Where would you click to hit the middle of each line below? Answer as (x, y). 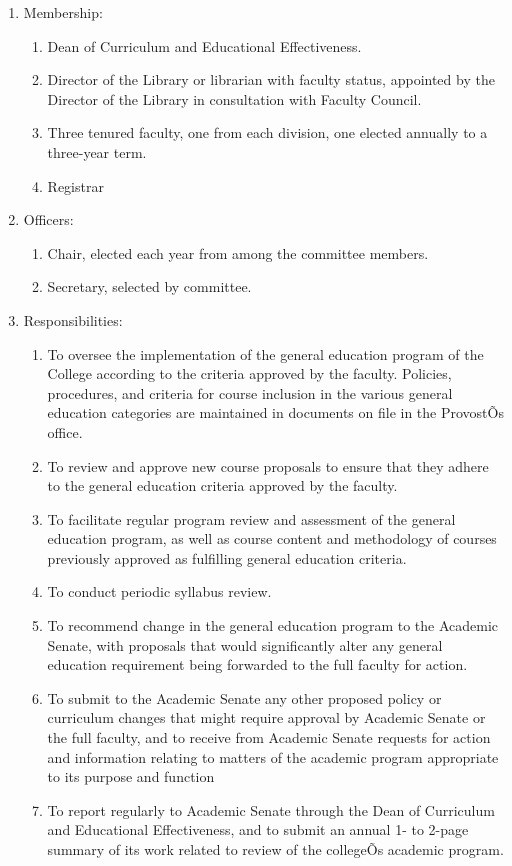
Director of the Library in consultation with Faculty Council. (234, 98)
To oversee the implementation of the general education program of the (265, 353)
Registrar (75, 185)
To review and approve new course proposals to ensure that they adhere (268, 465)
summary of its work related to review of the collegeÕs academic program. (275, 849)
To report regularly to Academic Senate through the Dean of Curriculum (271, 809)
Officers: (48, 219)
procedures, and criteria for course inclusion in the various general (250, 392)
